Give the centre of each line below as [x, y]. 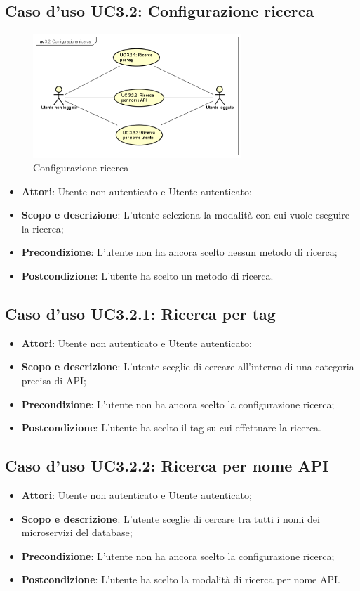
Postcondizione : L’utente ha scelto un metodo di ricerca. [147, 276]
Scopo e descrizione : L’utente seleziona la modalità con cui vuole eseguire [185, 215]
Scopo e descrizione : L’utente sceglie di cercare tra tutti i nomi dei [171, 518]
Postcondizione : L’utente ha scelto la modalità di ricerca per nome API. [181, 579]
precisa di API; [54, 381]
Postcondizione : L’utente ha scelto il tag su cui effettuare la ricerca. [171, 428]
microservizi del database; [77, 532]
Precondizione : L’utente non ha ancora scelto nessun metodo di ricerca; [179, 252]
